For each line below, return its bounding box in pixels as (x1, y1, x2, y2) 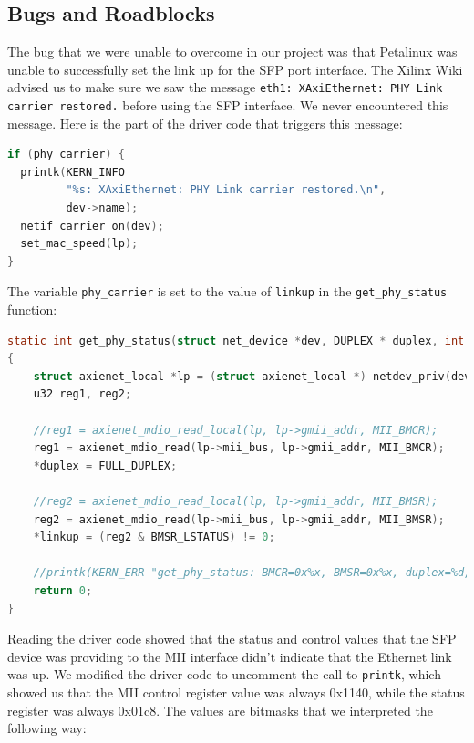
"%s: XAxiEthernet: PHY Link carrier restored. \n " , (66, 183, 386, 197)
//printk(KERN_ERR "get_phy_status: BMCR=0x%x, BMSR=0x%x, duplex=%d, (33, 566, 471, 580)
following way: (7, 718, 87, 738)
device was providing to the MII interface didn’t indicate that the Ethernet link (7, 646, 452, 666)
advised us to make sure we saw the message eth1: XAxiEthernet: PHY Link (7, 77, 443, 97)
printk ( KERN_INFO (20, 165, 125, 179)
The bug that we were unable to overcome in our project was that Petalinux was (7, 42, 458, 61)
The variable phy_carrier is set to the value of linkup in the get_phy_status (7, 282, 448, 301)
